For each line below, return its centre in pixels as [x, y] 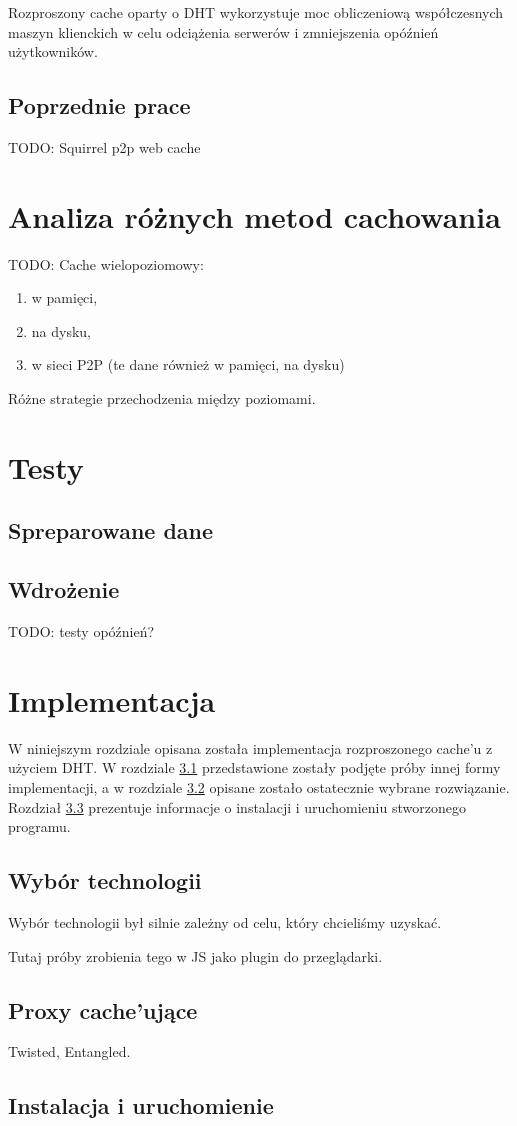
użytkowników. [53, 51]
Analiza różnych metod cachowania [254, 215]
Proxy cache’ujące [103, 1009]
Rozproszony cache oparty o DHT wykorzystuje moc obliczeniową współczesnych [256, 12]
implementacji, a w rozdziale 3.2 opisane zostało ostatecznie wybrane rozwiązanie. [259, 786]
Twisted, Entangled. [69, 1051]
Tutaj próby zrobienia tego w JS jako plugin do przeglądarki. [195, 955]
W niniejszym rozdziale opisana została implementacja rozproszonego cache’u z [250, 747]
